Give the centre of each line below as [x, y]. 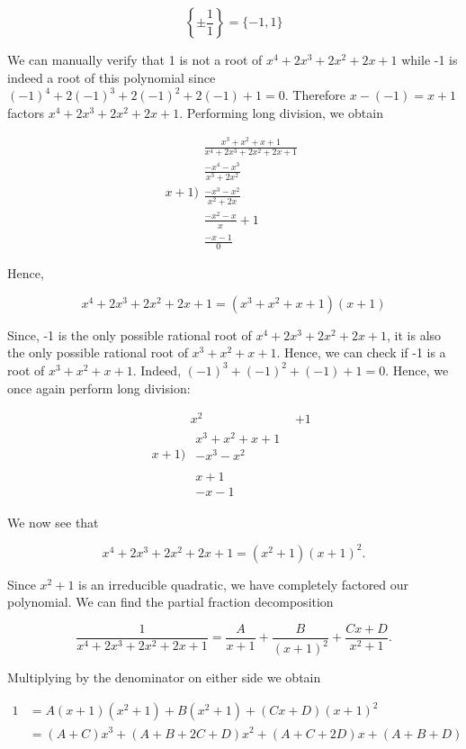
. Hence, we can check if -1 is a [361, 352]
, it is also [414, 334]
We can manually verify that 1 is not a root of [135, 59]
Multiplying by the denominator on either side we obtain [164, 677]
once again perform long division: [99, 388]
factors [26, 112]
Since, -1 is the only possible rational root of [130, 334]
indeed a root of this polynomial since [112, 77]
